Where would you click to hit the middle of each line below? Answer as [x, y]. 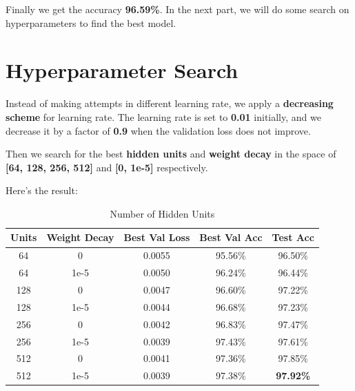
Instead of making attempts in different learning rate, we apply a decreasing [170, 103]
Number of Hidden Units [162, 213]
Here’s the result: [42, 190]
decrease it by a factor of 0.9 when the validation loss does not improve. [158, 130]
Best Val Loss [157, 237]
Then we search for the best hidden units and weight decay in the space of [171, 154]
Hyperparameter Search [122, 70]
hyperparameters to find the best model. [91, 22]
